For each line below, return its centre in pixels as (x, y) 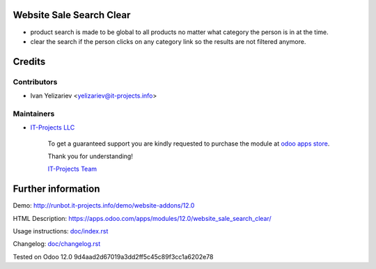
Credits (29, 62)
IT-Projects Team (72, 169)
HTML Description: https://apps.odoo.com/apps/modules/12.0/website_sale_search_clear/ (142, 218)
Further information (56, 189)
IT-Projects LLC (53, 128)
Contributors (35, 82)
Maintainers (34, 114)
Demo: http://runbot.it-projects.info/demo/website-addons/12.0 (104, 206)
